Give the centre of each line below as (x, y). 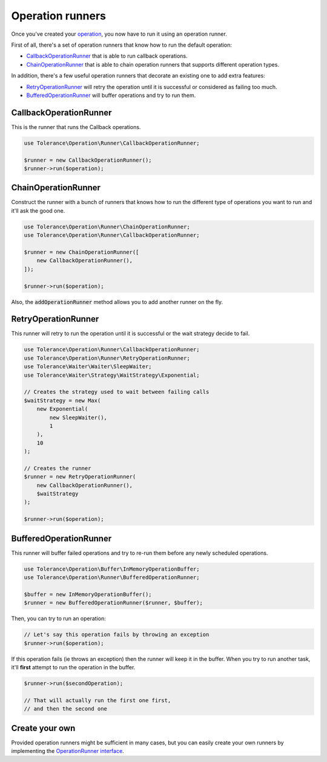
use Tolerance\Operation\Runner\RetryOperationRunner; (107, 358)
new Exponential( (62, 409)
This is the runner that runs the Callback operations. (76, 127)
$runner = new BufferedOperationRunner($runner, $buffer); (113, 603)
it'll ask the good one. (38, 210)
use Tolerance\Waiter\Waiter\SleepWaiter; (88, 367)
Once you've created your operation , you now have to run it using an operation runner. (119, 34)
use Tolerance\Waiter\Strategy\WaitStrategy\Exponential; (112, 375)
